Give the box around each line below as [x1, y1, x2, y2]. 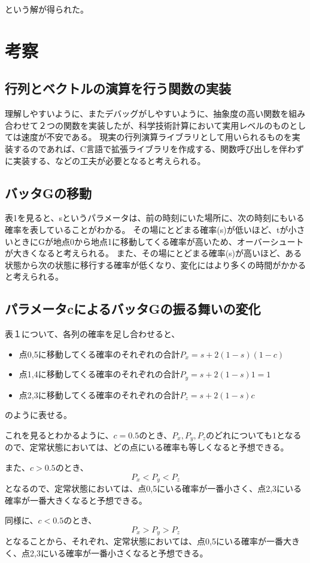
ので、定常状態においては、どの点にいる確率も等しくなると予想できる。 [5, 441, 289, 453]
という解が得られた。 [5, 3, 89, 15]
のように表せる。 [5, 408, 72, 421]
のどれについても [206, 428, 272, 441]
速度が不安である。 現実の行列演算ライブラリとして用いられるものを [21, 131, 292, 143]
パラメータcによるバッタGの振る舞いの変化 [5, 299, 261, 318]
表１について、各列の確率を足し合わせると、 [5, 328, 180, 340]
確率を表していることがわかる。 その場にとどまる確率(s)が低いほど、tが [5, 223, 288, 235]
